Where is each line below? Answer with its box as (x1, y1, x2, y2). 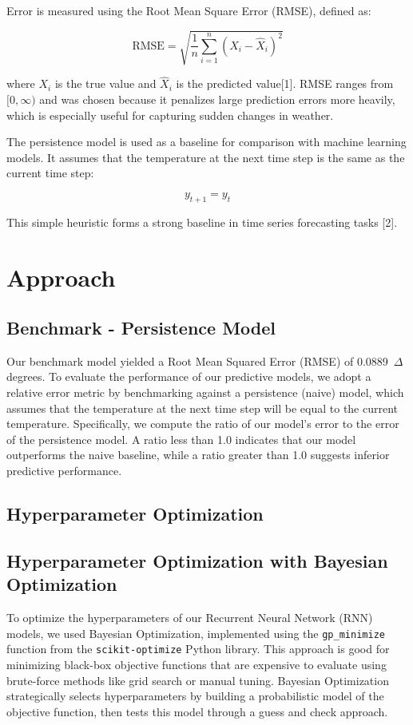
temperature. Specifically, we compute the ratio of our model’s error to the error (6, 415, 399, 432)
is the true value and (54, 75, 157, 92)
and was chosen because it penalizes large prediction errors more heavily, (39, 90, 395, 107)
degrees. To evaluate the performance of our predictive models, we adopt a (6, 368, 371, 385)
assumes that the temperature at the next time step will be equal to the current (6, 399, 399, 416)
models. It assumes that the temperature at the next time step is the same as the (6, 149, 405, 165)
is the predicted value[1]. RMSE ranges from (176, 75, 394, 92)
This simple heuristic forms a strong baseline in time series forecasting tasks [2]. (6, 213, 398, 230)
